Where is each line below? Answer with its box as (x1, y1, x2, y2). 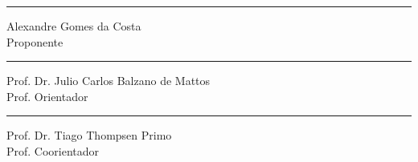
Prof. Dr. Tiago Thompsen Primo (6, 127, 172, 144)
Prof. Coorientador (6, 142, 100, 159)
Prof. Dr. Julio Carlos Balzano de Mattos (6, 72, 211, 89)
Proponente (6, 33, 64, 50)
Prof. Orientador (6, 87, 88, 104)
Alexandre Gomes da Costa (6, 18, 141, 34)
